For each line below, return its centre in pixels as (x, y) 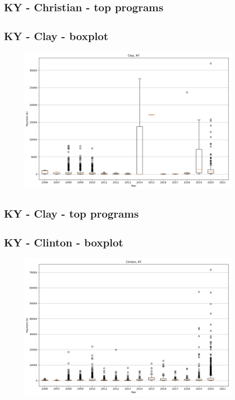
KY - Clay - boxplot (56, 36)
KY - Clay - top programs (71, 213)
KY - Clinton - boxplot (64, 242)
